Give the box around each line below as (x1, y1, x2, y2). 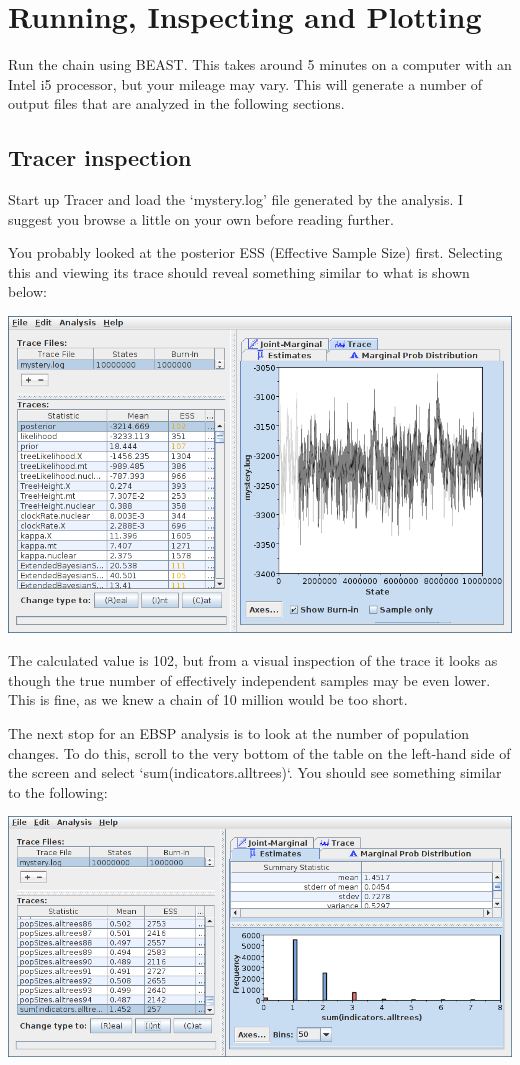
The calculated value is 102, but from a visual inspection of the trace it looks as (8, 650, 498, 671)
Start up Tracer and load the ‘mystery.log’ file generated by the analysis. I (8, 189, 464, 210)
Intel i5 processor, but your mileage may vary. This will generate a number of (8, 73, 483, 94)
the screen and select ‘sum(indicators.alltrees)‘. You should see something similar (8, 762, 502, 783)
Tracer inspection (8, 142, 192, 173)
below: (8, 281, 47, 302)
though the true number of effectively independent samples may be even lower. (8, 669, 491, 690)
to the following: (8, 781, 108, 802)
